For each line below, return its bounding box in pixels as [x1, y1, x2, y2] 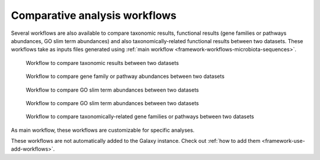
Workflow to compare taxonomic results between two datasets [25, 59, 179, 66]
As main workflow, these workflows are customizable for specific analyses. [11, 126, 195, 133]
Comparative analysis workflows [11, 9, 177, 22]
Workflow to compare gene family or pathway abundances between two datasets [25, 73, 225, 80]
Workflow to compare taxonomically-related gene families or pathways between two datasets [25, 113, 254, 120]
